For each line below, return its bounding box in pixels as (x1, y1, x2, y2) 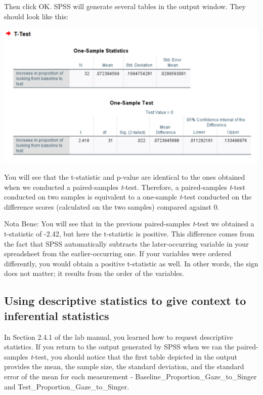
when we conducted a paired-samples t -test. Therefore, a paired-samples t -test (4, 181, 246, 192)
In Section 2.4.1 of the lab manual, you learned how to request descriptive (4, 331, 233, 342)
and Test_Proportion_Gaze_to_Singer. (4, 381, 129, 391)
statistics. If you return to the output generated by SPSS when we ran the (4, 341, 235, 352)
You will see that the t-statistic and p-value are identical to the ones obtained (4, 172, 245, 182)
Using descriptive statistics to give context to (4, 293, 246, 308)
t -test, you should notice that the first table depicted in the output (30, 351, 237, 362)
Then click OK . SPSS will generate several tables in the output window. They (4, 1, 246, 11)
